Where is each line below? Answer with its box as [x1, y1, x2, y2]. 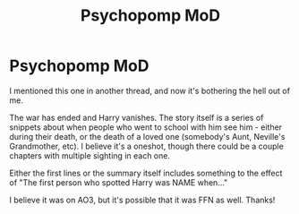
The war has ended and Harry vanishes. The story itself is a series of [9, 112, 264, 123]
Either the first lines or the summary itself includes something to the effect [9, 167, 283, 178]
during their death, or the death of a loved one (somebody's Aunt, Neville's [9, 131, 286, 141]
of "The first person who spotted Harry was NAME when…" [9, 176, 228, 188]
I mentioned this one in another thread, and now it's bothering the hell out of [9, 85, 291, 96]
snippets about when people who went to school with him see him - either [9, 122, 283, 133]
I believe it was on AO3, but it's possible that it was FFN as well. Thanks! [9, 194, 276, 205]
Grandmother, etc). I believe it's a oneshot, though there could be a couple [9, 141, 284, 151]
